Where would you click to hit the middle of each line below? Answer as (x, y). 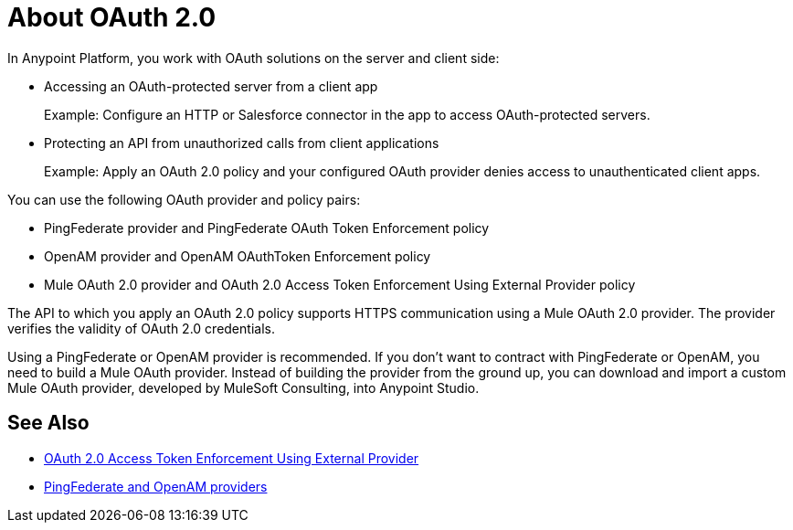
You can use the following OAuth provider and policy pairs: (184, 199)
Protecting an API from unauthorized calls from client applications (242, 143)
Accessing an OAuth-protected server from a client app (211, 86)
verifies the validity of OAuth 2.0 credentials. (141, 328)
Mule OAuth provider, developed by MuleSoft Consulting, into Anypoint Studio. (243, 387)
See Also (48, 423)
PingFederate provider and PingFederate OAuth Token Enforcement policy (267, 228)
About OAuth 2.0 (112, 17)
